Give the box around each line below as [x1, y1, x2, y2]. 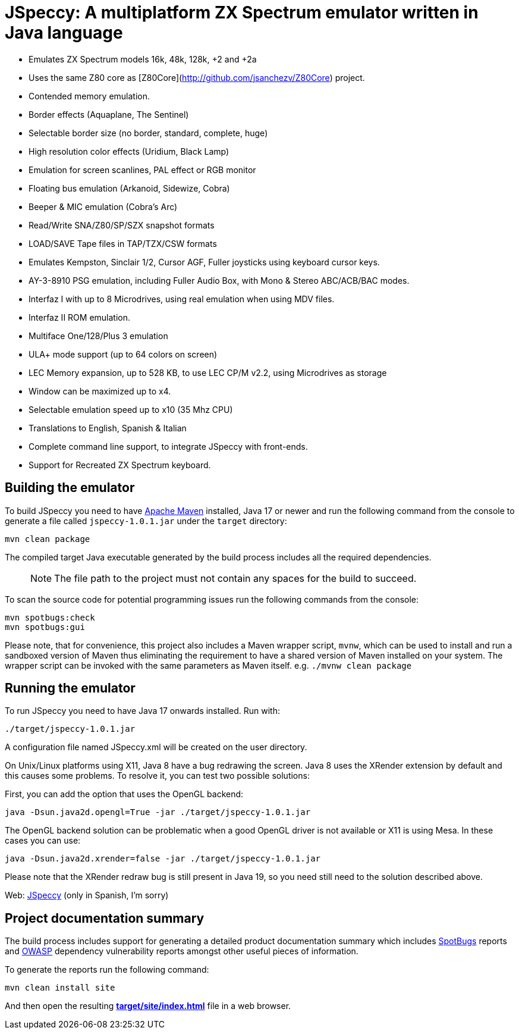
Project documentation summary [5, 910, 205, 926]
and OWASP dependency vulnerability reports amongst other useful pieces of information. [5, 946, 358, 957]
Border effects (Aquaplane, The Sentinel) [29, 109, 189, 120]
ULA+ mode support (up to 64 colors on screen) [29, 349, 218, 359]
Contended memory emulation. [29, 90, 150, 101]
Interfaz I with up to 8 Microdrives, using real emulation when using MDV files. [29, 293, 335, 304]
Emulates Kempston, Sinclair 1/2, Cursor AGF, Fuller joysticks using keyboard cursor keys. [29, 256, 380, 267]
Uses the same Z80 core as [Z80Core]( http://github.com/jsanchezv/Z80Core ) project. [29, 72, 365, 83]
